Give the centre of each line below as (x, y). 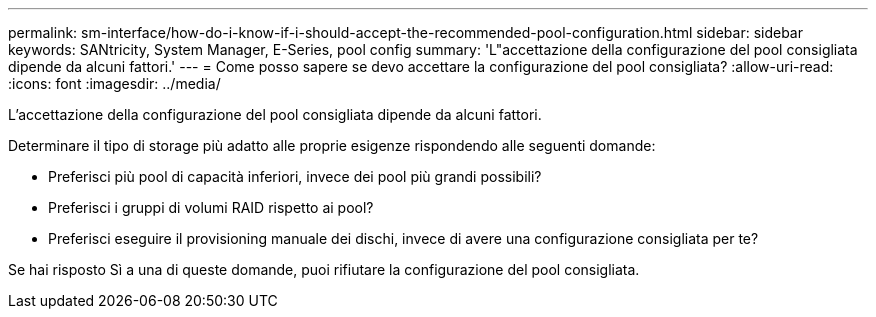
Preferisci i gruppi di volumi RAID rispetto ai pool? (211, 207)
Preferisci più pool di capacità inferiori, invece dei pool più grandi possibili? (295, 176)
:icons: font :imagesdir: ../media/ (114, 83)
